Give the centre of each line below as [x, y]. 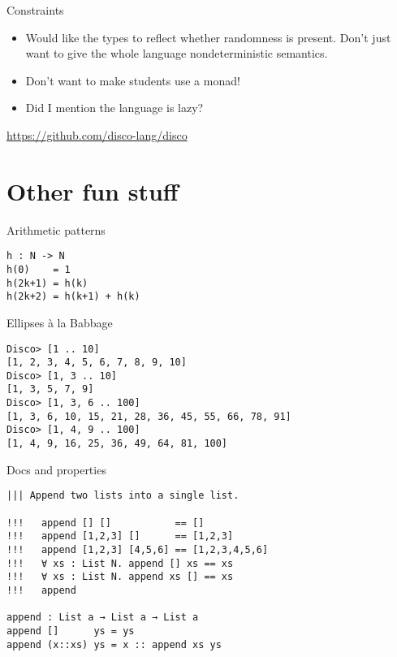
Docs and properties [56, 469]
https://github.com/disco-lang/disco [97, 134]
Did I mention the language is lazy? [114, 108]
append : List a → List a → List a [103, 618]
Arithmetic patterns [56, 229]
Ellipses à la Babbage [60, 322]
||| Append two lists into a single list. [123, 496]
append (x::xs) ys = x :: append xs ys [114, 644]
